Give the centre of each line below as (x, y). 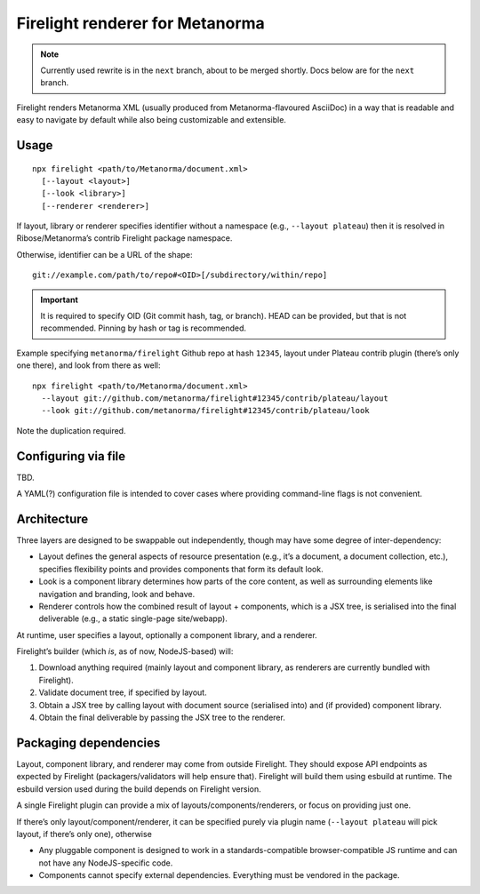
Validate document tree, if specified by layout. (123, 692)
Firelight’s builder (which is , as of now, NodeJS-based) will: (125, 651)
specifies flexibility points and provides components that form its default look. (181, 569)
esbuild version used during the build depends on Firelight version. (139, 789)
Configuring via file (71, 456)
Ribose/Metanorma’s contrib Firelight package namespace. (124, 238)
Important (60, 299)
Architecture (52, 519)
